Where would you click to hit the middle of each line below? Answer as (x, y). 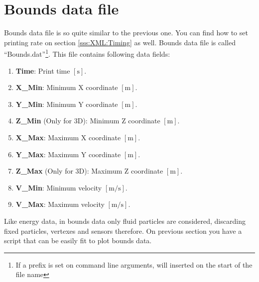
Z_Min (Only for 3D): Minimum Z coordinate (88, 121)
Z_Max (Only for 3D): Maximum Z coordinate (89, 171)
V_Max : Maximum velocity (60, 204)
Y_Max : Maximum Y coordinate (68, 154)
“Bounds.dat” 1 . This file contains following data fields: (87, 53)
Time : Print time (43, 70)
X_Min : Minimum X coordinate (67, 87)
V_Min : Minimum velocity (59, 187)
